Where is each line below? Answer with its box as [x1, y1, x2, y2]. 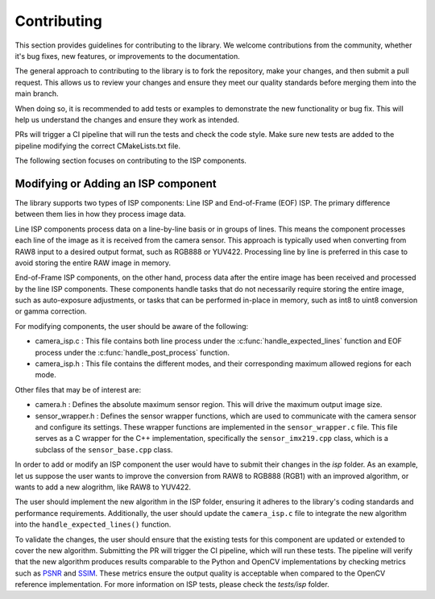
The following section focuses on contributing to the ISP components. [14, 156, 247, 165]
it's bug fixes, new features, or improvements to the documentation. [14, 51, 241, 60]
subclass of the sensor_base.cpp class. [35, 444, 173, 455]
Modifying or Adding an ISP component [14, 177, 217, 190]
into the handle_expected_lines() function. [14, 520, 172, 530]
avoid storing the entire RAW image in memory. [14, 258, 172, 268]
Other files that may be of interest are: [14, 385, 142, 394]
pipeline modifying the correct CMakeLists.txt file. [14, 141, 181, 151]
